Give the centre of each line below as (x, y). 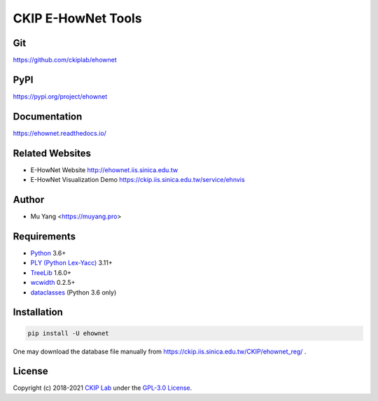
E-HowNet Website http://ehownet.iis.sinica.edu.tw (104, 170)
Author (29, 199)
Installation (38, 312)
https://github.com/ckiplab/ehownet (65, 60)
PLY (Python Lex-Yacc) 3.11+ (71, 263)
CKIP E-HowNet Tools (78, 18)
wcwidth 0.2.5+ (53, 283)
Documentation (48, 117)
